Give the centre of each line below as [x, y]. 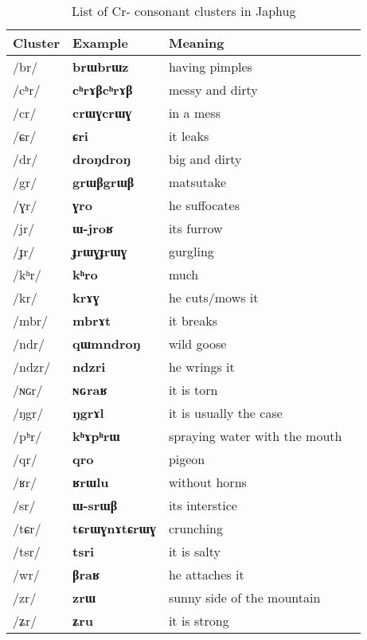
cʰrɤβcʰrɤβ [103, 90]
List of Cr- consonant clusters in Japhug [184, 11]
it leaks [189, 136]
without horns [207, 482]
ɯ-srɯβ [95, 505]
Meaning [196, 43]
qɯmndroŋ [107, 343]
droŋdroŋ [102, 159]
